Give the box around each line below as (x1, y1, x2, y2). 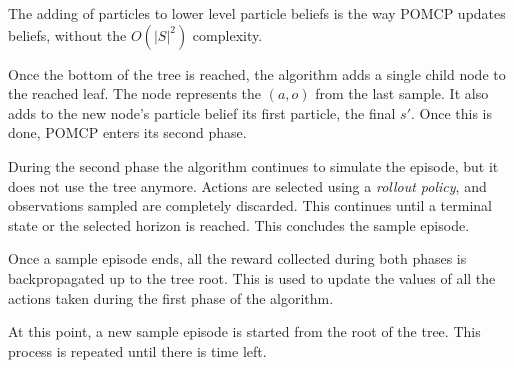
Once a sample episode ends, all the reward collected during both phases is (8, 248, 467, 269)
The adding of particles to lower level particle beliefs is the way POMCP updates (8, 3, 506, 23)
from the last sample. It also (315, 83, 489, 104)
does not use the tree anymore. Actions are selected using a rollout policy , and (8, 175, 487, 196)
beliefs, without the (8, 24, 127, 45)
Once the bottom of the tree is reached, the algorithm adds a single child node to (8, 63, 506, 84)
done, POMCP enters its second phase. (8, 122, 247, 143)
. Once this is (410, 102, 493, 123)
